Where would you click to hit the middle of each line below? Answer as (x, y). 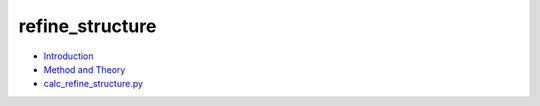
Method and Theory (84, 69)
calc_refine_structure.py (93, 84)
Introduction (68, 56)
